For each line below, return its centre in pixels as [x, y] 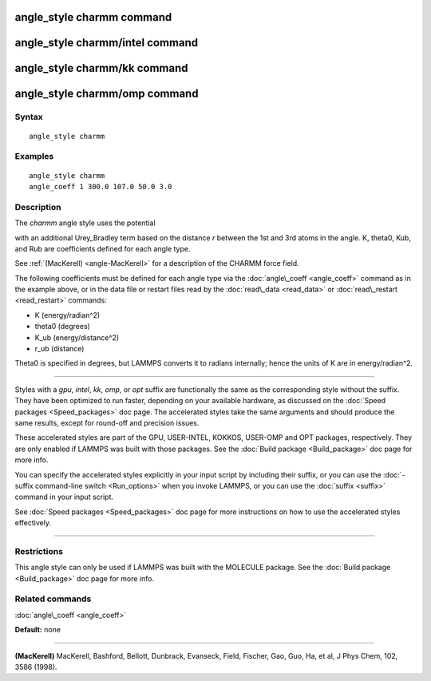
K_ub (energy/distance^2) [77, 337]
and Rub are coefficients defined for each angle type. [103, 248]
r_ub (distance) [59, 349]
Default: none [38, 630]
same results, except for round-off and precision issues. [107, 422]
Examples [34, 156]
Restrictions [39, 551]
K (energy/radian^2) [67, 315]
